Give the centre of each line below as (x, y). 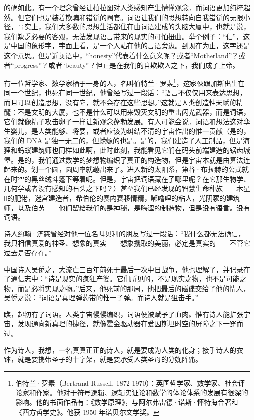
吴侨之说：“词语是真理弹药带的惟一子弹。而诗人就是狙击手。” (101, 298)
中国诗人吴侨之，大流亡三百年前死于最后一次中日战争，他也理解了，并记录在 (127, 269)
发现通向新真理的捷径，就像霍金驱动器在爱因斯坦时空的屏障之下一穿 (127, 324)
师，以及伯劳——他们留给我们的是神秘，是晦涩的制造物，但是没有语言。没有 (127, 207)
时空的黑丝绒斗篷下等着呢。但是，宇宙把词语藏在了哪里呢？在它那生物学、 (130, 178)
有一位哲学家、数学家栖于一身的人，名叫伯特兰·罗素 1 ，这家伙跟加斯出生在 (124, 82)
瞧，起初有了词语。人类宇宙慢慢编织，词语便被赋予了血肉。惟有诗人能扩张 (124, 314)
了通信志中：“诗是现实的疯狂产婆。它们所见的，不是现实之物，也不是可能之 (125, 279)
